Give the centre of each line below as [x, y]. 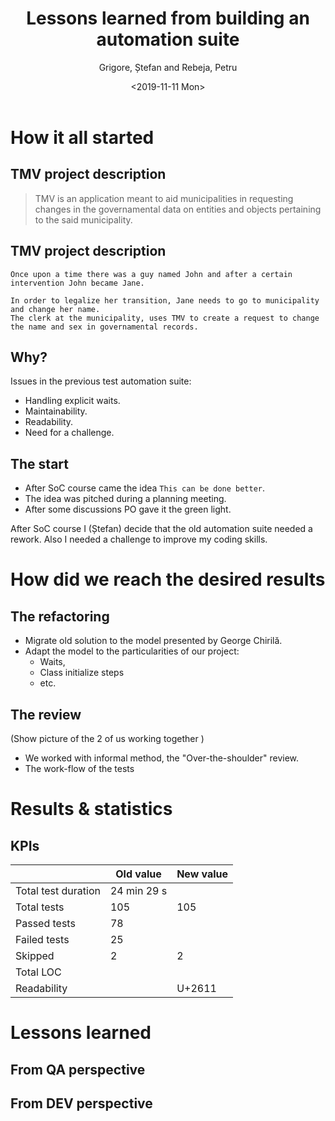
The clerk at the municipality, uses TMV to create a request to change [165, 318]
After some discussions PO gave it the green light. [128, 509]
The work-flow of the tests [79, 768]
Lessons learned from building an [168, 18]
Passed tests [45, 923]
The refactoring [60, 616]
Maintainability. [56, 411]
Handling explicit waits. [72, 401]
